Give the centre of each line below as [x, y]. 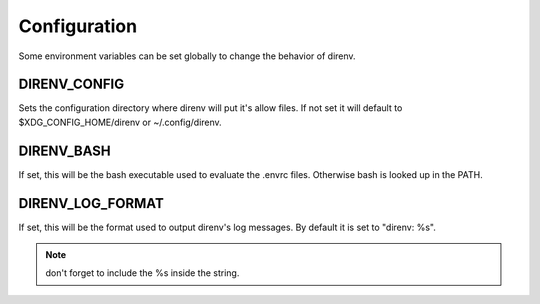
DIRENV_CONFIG [71, 84]
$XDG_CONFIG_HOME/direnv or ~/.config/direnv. [120, 122]
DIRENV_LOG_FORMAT [91, 203]
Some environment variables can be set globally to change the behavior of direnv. [187, 56]
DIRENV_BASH [65, 150]
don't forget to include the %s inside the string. [142, 273]
